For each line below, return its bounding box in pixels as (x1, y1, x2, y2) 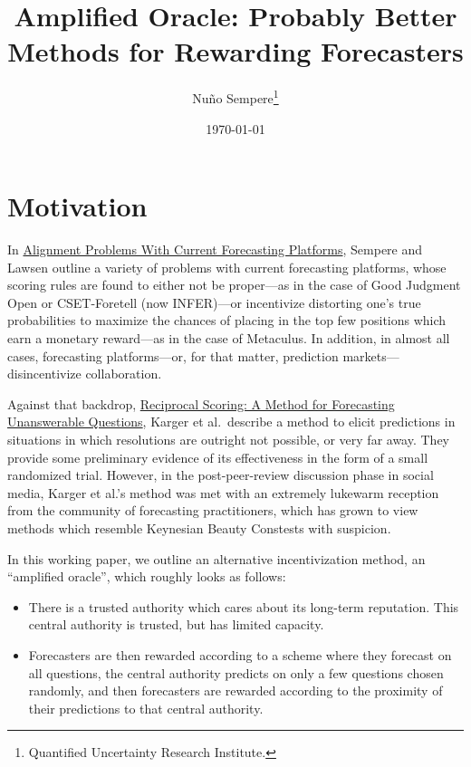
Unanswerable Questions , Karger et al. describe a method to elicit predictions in (7, 412, 456, 431)
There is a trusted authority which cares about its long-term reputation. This (28, 597, 459, 616)
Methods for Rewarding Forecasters (7, 33, 464, 70)
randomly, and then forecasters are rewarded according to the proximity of (28, 681, 443, 700)
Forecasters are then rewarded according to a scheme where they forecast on (28, 645, 452, 664)
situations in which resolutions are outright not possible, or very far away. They (7, 430, 449, 449)
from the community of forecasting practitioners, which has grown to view (7, 501, 418, 520)
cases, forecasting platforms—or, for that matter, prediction (7, 346, 339, 365)
